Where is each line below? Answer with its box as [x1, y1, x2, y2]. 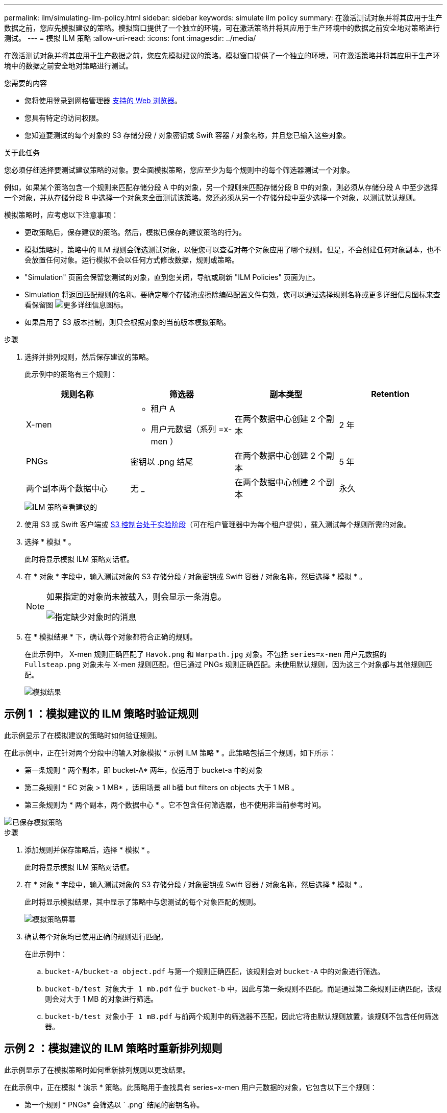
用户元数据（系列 [151, 424, 216, 434]
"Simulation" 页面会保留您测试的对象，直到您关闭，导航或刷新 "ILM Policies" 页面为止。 [24, 273, 319, 281]
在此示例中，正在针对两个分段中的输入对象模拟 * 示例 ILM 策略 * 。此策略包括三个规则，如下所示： [4, 748, 336, 757]
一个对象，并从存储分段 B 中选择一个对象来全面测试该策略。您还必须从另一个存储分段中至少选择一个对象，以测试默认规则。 [4, 193, 420, 202]
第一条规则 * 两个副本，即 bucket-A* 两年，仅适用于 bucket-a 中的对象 [24, 765, 263, 774]
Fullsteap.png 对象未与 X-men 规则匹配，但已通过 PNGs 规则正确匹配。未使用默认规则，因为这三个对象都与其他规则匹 [24, 660, 432, 669]
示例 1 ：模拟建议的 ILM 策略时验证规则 [4, 707, 199, 721]
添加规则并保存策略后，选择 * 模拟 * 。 [24, 845, 154, 854]
